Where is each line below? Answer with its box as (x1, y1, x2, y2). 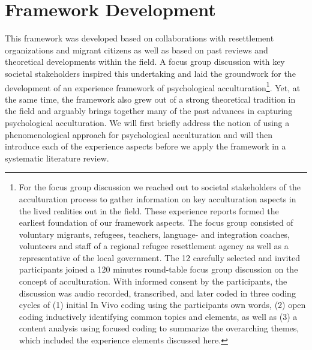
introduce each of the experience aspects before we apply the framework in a (5, 140, 286, 152)
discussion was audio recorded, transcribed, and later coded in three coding (19, 286, 296, 299)
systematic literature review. (5, 151, 109, 164)
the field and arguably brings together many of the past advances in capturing (5, 104, 293, 117)
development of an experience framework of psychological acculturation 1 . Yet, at (5, 79, 301, 94)
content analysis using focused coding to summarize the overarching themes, (19, 322, 299, 334)
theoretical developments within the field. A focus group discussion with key (5, 55, 285, 68)
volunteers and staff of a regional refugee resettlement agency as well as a (19, 240, 289, 252)
